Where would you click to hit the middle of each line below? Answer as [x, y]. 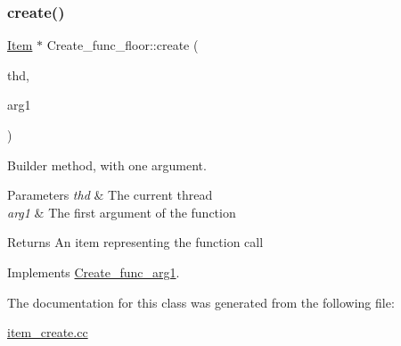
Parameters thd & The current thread [110, 195]
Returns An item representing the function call [135, 242]
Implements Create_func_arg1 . [94, 272]
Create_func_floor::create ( [123, 45]
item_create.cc [48, 332]
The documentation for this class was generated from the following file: [201, 302]
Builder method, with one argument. [107, 165]
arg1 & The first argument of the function [122, 212]
